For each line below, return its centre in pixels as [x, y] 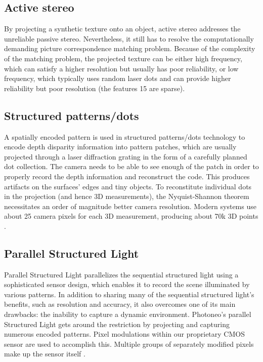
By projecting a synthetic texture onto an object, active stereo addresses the [122, 29]
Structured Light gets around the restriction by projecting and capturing [117, 324]
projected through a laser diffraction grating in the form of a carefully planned [126, 156]
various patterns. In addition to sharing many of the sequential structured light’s [129, 294]
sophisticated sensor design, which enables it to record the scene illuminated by [127, 284]
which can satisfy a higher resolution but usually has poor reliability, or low [121, 68]
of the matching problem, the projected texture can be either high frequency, [123, 58]
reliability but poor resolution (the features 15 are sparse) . [95, 88]
